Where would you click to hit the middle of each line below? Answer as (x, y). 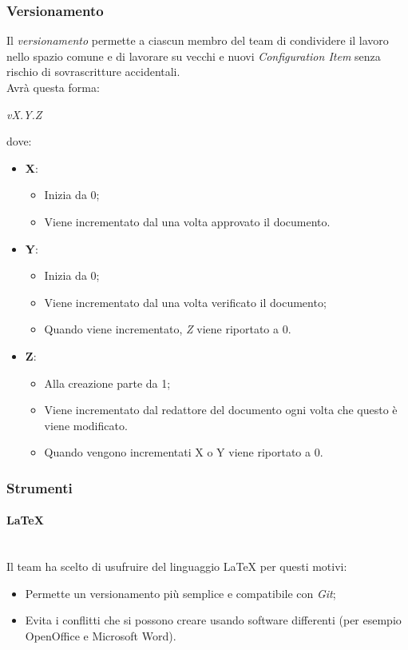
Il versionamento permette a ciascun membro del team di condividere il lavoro (198, 40)
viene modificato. (86, 425)
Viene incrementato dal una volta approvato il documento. (187, 221)
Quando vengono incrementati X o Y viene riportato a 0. (184, 452)
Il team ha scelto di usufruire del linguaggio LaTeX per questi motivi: (177, 566)
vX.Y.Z (24, 114)
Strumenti (40, 487)
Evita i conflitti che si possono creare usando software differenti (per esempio (213, 620)
